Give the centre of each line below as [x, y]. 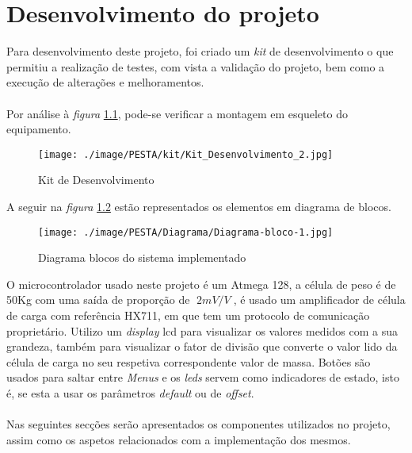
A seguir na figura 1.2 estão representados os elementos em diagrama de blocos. [199, 206]
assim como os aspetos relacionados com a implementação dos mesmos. [179, 439]
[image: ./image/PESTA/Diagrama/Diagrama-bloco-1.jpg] [186, 232]
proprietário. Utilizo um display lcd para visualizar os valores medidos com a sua [202, 330]
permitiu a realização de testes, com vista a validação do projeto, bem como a [196, 66]
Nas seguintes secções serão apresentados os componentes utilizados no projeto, [198, 424]
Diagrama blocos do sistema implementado [142, 257]
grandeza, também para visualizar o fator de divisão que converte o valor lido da [202, 346]
